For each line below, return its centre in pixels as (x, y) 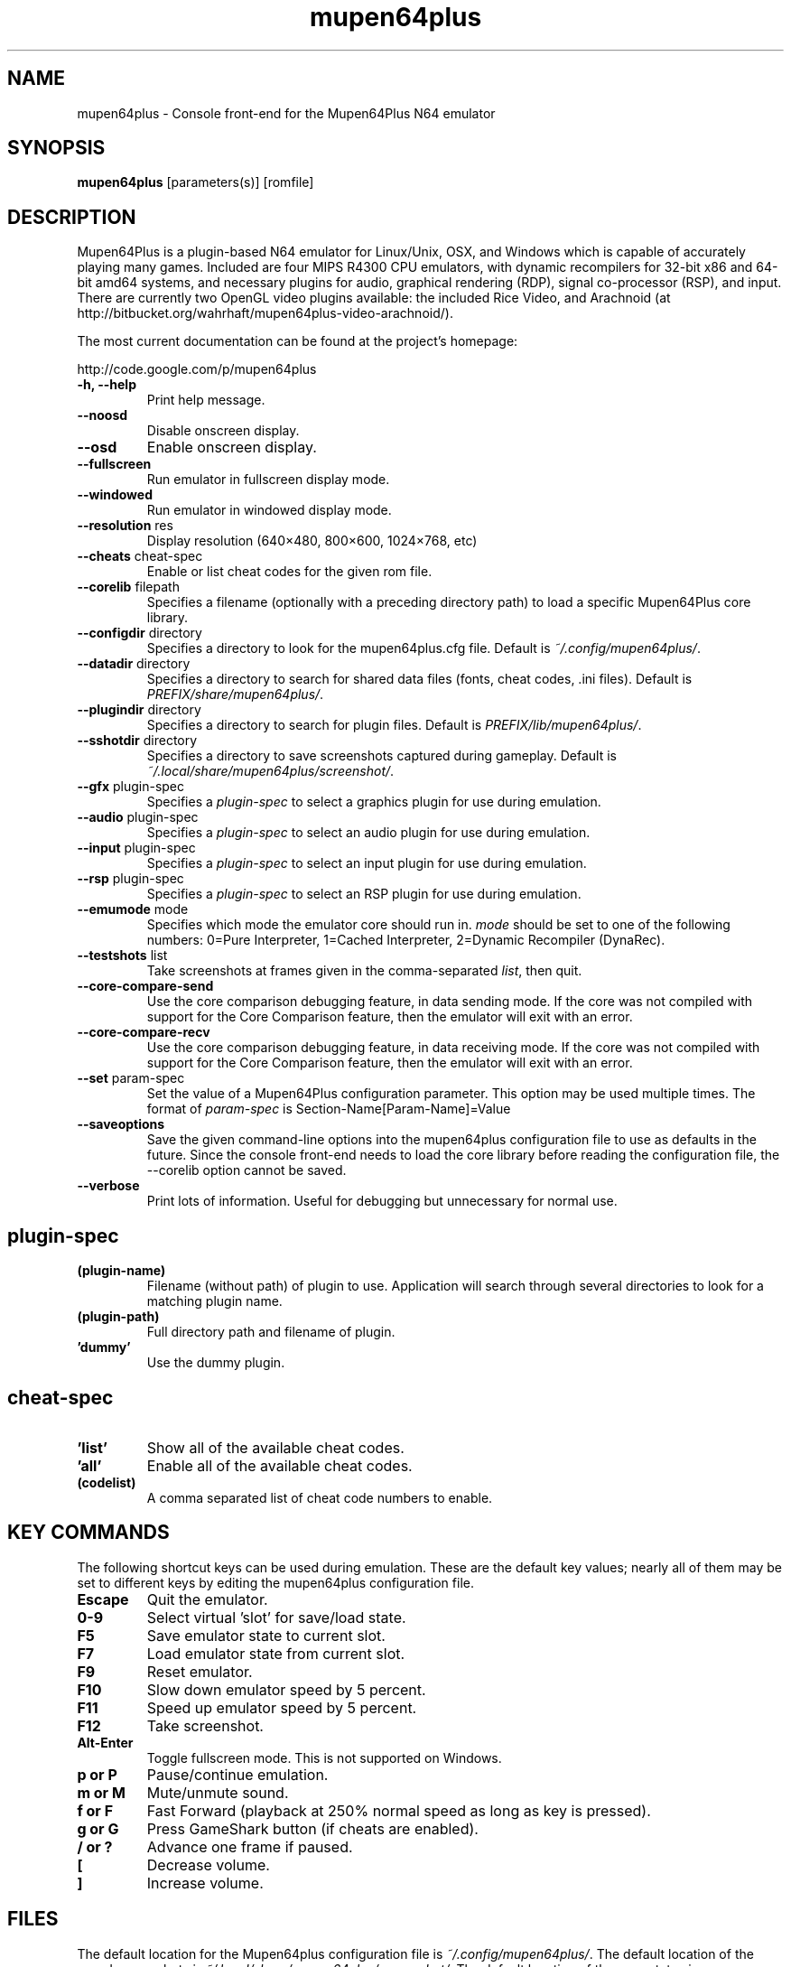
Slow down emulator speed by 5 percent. (286, 1689)
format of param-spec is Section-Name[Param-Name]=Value (329, 1109)
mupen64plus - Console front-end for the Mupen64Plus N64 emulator (286, 113)
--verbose (108, 1186)
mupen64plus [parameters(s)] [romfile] (195, 182)
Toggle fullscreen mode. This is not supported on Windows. (324, 1757)
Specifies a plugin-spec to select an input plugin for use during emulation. (367, 863)
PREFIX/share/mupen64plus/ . (235, 695)
